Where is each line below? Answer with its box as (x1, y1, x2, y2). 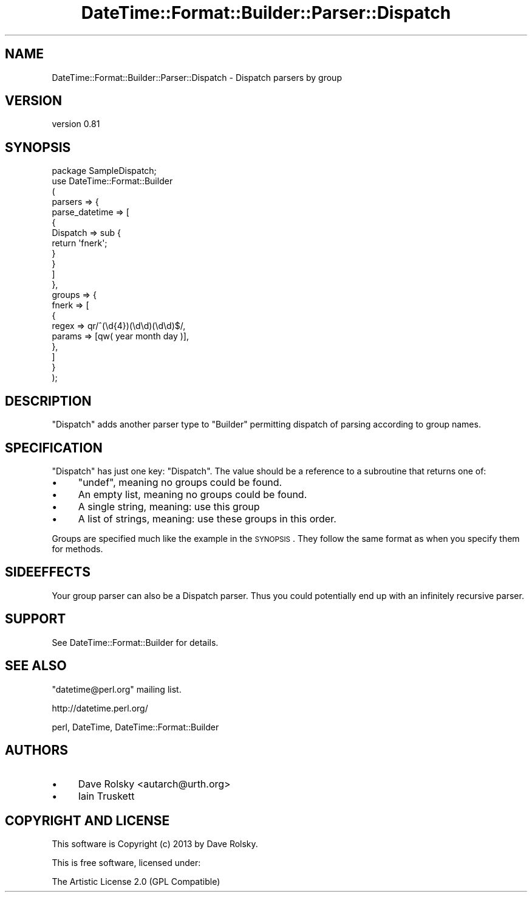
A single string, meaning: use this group (78, 500, 260, 513)
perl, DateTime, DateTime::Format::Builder (52, 721, 219, 732)
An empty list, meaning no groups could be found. (78, 488, 307, 500)
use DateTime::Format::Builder (52, 176, 173, 187)
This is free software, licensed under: (52, 857, 201, 868)
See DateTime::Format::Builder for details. (52, 637, 219, 648)
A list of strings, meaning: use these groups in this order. (78, 512, 336, 525)
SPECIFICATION (5, 440, 103, 455)
